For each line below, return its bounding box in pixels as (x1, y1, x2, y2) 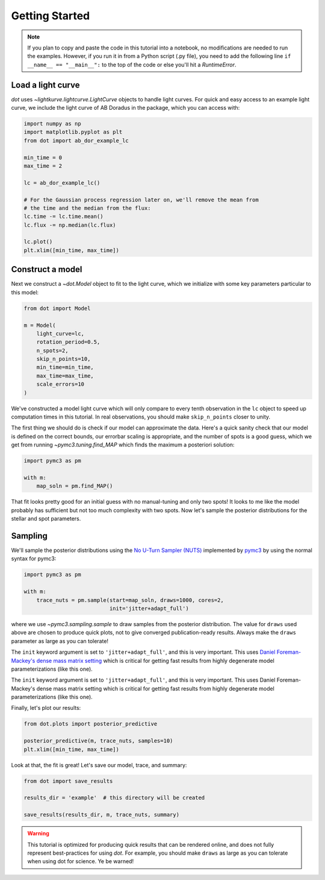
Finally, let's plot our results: (11, 704, 81, 712)
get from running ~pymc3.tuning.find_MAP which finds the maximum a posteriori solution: (11, 441, 235, 449)
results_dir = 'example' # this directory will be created (23, 794, 205, 802)
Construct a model (11, 264, 82, 274)
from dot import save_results (23, 777, 113, 784)
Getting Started (11, 9, 90, 22)
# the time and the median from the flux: (23, 204, 151, 211)
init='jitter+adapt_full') (109, 605, 189, 612)
